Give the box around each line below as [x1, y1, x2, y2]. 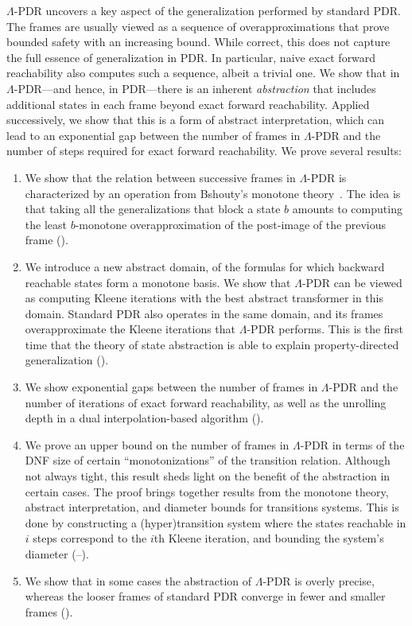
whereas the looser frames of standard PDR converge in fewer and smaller [25, 588, 386, 605]
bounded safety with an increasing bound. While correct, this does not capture [6, 33, 391, 50]
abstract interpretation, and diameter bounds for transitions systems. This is [25, 499, 399, 515]
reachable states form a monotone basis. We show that [25, 274, 291, 290]
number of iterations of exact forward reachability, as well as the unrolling [25, 394, 387, 410]
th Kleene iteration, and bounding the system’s [154, 530, 384, 546]
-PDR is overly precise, [262, 572, 375, 589]
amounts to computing [292, 200, 402, 217]
